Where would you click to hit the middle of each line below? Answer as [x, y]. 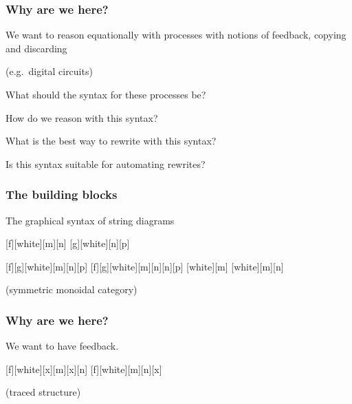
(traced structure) [43, 392]
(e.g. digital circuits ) [49, 71]
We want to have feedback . [62, 346]
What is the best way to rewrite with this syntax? [111, 141]
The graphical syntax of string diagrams [90, 220]
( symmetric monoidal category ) [71, 289]
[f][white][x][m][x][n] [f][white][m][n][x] [84, 369]
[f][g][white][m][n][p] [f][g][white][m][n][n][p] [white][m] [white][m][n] [145, 266]
